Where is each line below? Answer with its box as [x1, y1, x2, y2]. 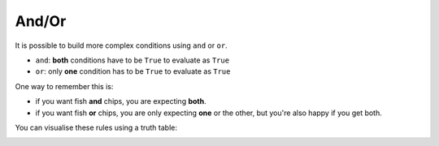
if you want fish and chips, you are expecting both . [35, 97, 206, 106]
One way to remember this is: [15, 81, 114, 91]
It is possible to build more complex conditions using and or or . [15, 41, 228, 50]
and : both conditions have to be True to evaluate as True [35, 55, 230, 65]
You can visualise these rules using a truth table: [15, 122, 178, 132]
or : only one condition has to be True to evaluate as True [35, 67, 231, 76]
